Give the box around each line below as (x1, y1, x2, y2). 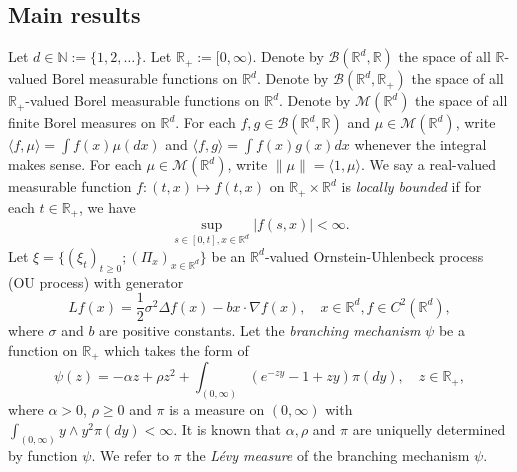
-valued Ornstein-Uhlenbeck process (264, 245, 484, 266)
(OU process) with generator (8, 271, 184, 292)
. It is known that (173, 418, 282, 439)
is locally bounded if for (341, 176, 482, 197)
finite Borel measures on (8, 112, 156, 133)
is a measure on (169, 399, 265, 420)
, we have (79, 196, 136, 217)
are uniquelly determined (352, 418, 506, 439)
